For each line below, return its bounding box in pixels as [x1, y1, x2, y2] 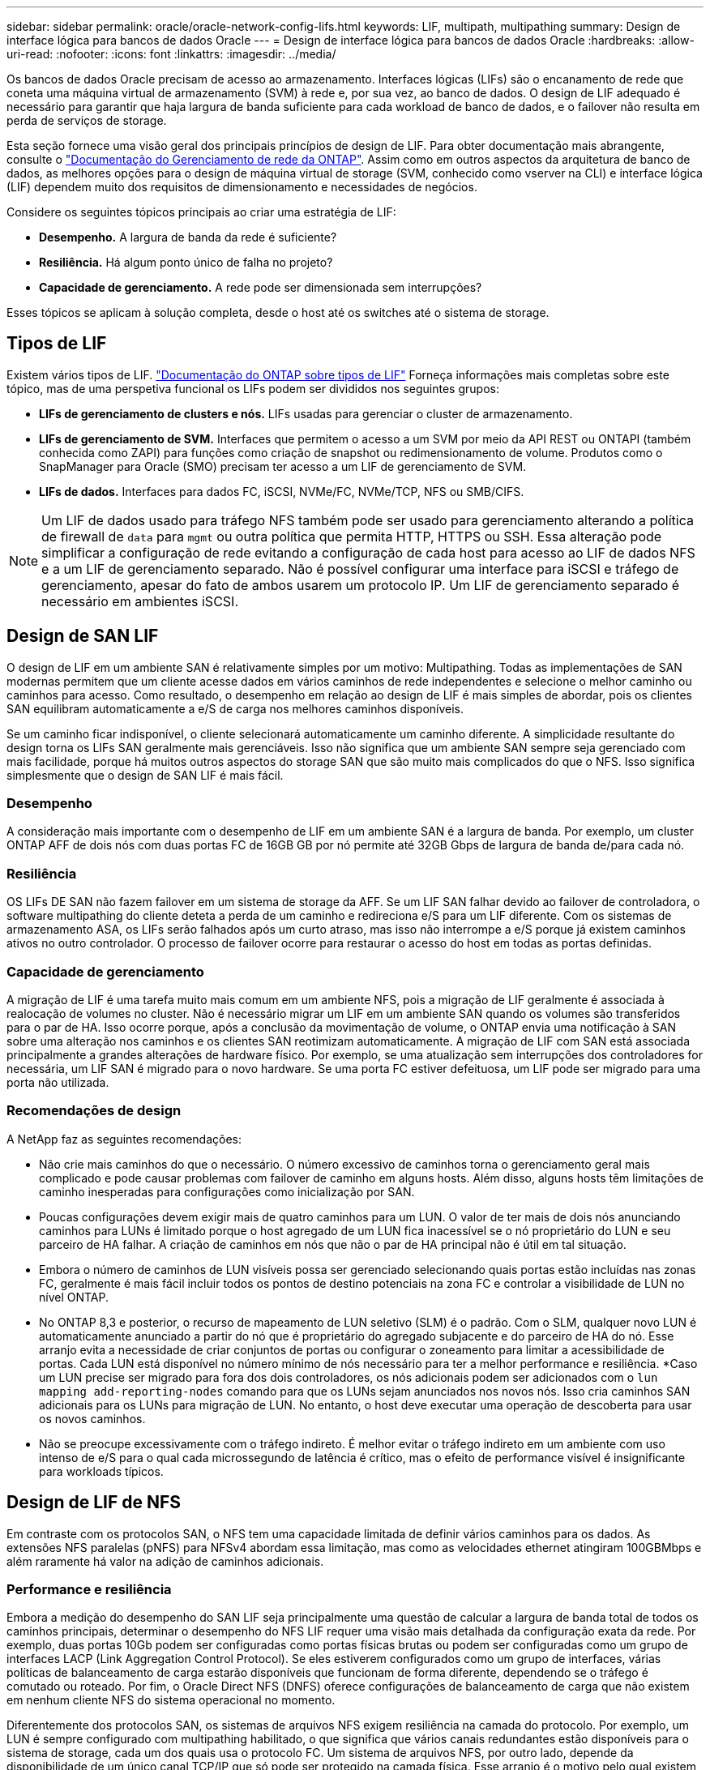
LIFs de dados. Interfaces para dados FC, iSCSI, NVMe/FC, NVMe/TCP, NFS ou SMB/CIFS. [39, 484, 524, 498]
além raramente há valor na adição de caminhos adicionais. [6, 1554, 324, 1568]
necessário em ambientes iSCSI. [41, 592, 238, 609]
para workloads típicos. [39, 1464, 164, 1478]
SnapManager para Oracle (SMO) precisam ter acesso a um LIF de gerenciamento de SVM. [39, 459, 527, 473]
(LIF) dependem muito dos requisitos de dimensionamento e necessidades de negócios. [6, 180, 477, 194]
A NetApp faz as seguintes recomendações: [6, 1131, 242, 1146]
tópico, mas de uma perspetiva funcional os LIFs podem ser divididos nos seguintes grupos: [6, 381, 499, 395]
